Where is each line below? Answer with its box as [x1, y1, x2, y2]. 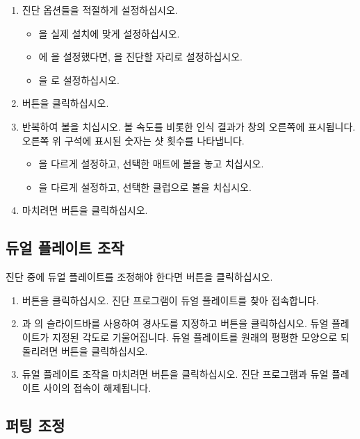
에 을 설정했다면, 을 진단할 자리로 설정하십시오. [38, 49, 243, 64]
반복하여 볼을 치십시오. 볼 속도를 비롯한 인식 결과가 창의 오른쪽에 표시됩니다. [22, 119, 356, 133]
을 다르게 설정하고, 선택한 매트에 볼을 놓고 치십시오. [38, 156, 264, 171]
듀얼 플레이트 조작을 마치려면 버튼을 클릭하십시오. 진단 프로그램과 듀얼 [22, 367, 329, 381]
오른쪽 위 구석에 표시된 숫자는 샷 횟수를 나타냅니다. [22, 133, 245, 147]
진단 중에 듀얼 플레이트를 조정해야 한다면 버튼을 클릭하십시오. [6, 270, 273, 284]
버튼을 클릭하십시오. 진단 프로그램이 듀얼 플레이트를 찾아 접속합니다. [22, 292, 319, 307]
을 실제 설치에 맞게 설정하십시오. [38, 26, 180, 40]
